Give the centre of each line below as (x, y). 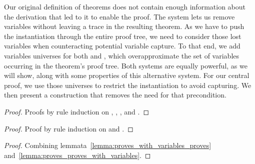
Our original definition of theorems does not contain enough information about (125, 6)
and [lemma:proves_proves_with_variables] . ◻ (77, 155)
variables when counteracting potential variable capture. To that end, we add (122, 46)
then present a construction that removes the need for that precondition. (115, 95)
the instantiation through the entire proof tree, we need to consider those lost (123, 36)
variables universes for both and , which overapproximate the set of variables (122, 55)
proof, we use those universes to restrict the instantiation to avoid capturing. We (128, 85)
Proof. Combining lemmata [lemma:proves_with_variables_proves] (108, 145)
